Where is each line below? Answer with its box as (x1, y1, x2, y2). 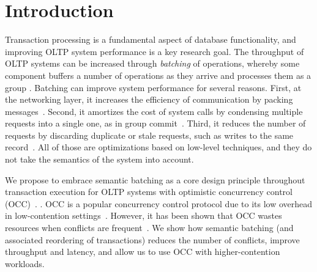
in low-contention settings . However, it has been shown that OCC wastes (5, 209, 282, 222)
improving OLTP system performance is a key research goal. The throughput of (5, 45, 304, 57)
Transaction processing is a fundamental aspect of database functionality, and (5, 33, 296, 46)
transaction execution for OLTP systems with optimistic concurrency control (5, 185, 293, 198)
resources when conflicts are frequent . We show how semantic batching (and (5, 221, 294, 234)
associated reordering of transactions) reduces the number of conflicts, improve (5, 233, 300, 246)
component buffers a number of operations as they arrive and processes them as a (5, 68, 311, 81)
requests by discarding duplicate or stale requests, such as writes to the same (5, 128, 294, 141)
